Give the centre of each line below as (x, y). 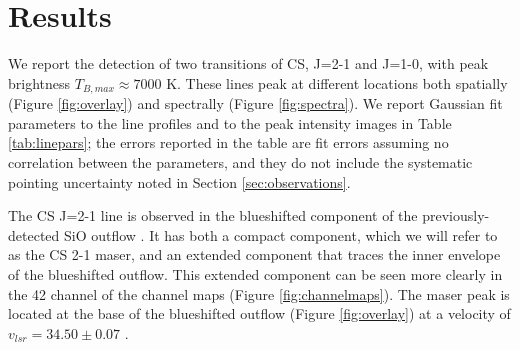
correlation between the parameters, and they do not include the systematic (240, 161)
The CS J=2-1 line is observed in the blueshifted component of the (213, 215)
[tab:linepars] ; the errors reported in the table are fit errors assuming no (228, 142)
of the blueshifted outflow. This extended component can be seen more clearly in (255, 273)
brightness (39, 82)
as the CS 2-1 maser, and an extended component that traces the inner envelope (254, 254)
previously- (456, 215)
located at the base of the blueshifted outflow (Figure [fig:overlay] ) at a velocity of (259, 313)
